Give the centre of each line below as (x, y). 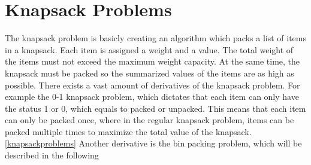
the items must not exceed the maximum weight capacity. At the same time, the (153, 61)
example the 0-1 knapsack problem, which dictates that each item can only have (152, 97)
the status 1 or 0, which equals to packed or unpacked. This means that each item (155, 108)
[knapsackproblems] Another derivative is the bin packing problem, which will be (153, 143)
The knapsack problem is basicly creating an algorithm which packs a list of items (155, 38)
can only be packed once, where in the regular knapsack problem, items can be (150, 120)
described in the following (52, 155)
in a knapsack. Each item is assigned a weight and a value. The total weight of (149, 49)
